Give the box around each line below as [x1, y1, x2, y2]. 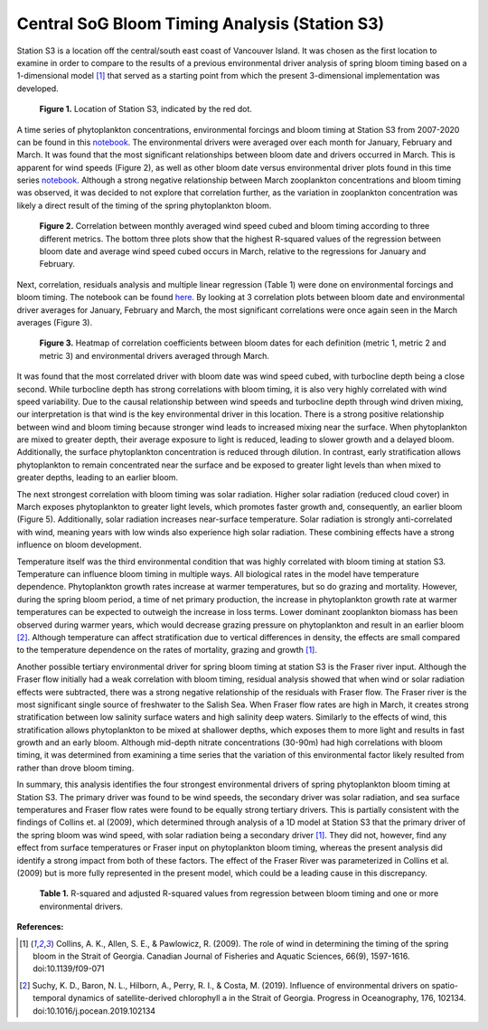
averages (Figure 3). [16, 317, 93, 327]
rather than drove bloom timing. [16, 762, 135, 773]
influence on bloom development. [16, 539, 142, 551]
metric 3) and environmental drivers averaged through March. [39, 350, 270, 361]
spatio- [431, 979, 459, 990]
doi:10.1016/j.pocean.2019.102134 [33, 1005, 156, 1016]
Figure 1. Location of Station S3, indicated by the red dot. [39, 104, 253, 115]
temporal [33, 993, 67, 1004]
